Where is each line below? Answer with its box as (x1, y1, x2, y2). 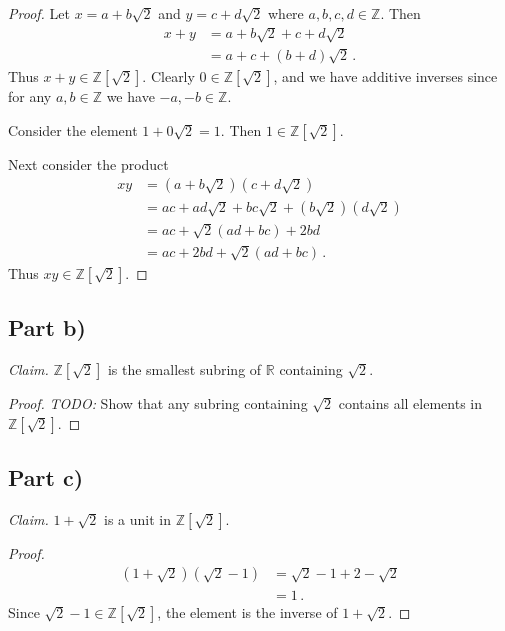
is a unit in (104, 508, 172, 529)
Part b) (8, 312, 86, 343)
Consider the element (8, 119, 138, 140)
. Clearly (142, 65, 195, 86)
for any (8, 85, 52, 106)
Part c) (8, 462, 84, 493)
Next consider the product (8, 153, 169, 174)
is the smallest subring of (107, 359, 262, 380)
